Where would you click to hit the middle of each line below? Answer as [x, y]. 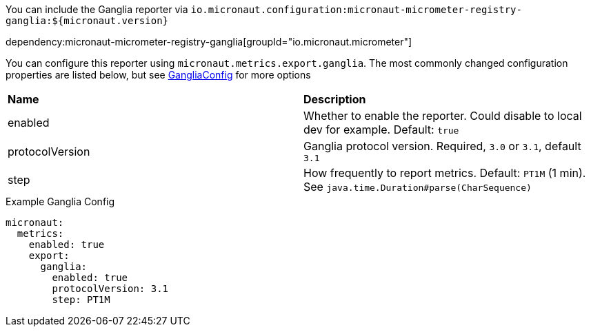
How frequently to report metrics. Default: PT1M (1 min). [445, 173]
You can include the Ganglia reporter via [97, 9]
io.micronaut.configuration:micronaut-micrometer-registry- [356, 10]
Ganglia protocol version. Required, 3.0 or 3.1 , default [442, 146]
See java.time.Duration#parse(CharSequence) [418, 187]
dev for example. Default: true [381, 129]
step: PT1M [81, 300]
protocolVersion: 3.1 [110, 289]
